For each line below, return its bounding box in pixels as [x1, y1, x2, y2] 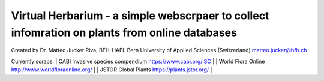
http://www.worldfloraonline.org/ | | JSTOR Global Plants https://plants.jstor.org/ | [11, 66, 212, 73]
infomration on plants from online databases [11, 26, 237, 39]
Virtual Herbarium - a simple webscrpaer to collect [11, 9, 269, 22]
